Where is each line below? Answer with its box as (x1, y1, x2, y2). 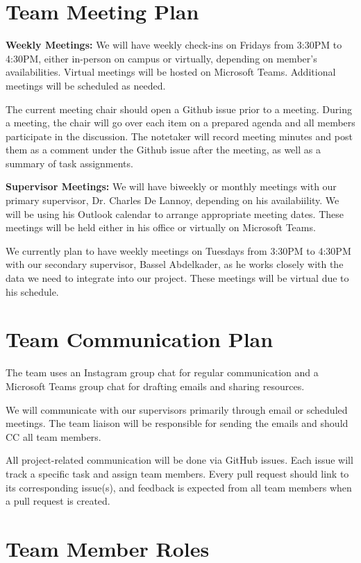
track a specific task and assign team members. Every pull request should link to (6, 466, 349, 480)
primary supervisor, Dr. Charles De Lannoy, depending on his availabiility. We (6, 193, 339, 208)
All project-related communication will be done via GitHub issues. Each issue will (6, 453, 353, 467)
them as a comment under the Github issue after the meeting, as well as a (6, 142, 321, 157)
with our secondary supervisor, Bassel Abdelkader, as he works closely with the (6, 257, 344, 271)
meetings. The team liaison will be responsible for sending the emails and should (6, 416, 349, 430)
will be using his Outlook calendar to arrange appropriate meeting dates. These (6, 206, 344, 221)
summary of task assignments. (6, 156, 133, 170)
